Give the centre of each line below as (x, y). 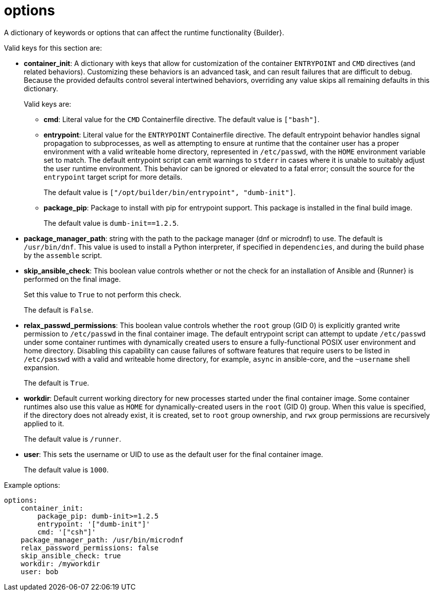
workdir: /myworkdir (60, 563)
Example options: (32, 485)
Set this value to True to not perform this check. (103, 294)
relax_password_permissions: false (89, 548)
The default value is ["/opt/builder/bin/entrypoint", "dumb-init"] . (170, 192)
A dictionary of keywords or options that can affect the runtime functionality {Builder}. (144, 32)
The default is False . (59, 310)
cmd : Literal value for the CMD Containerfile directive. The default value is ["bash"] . (182, 119)
